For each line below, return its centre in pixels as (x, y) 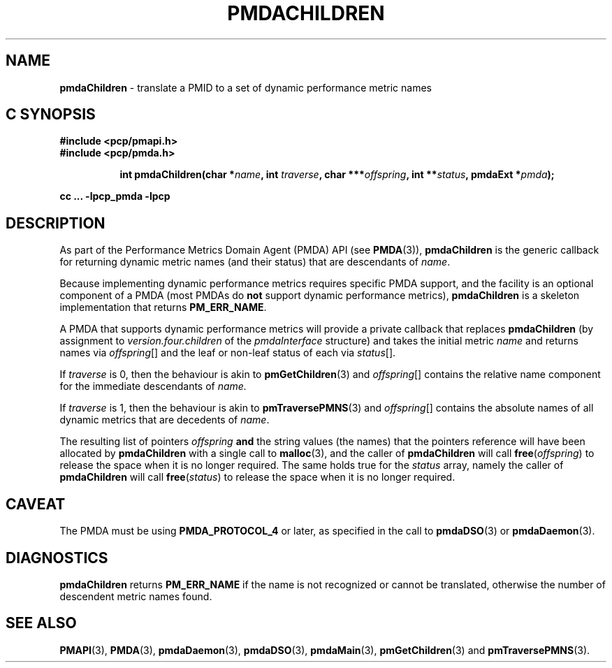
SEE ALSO (41, 623)
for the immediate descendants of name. (153, 386)
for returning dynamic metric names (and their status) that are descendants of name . (255, 262)
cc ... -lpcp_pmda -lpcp (115, 196)
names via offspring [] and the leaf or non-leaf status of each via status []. (228, 353)
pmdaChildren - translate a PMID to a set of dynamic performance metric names (246, 87)
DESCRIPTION (56, 223)
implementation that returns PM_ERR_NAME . (163, 307)
